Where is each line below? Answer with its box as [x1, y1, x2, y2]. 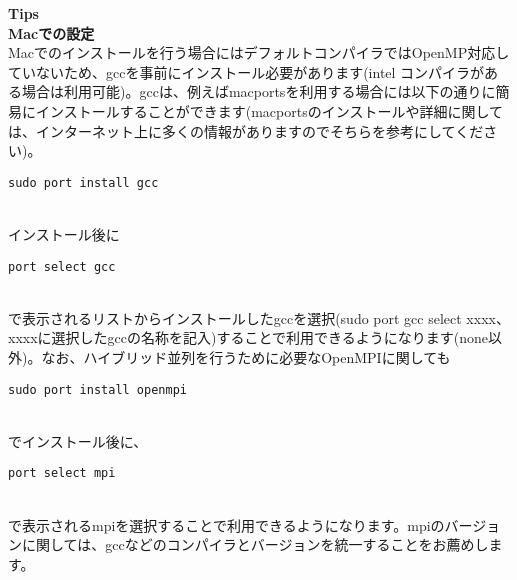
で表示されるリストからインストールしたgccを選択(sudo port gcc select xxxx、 [8, 307, 510, 328]
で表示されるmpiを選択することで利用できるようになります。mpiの [8, 514, 445, 535]
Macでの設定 [8, 22, 95, 43]
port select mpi [8, 466, 116, 481]
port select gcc [8, 259, 116, 274]
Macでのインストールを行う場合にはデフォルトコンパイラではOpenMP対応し [8, 42, 510, 63]
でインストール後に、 [8, 430, 148, 451]
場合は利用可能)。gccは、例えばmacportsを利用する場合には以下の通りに [21, 81, 496, 102]
